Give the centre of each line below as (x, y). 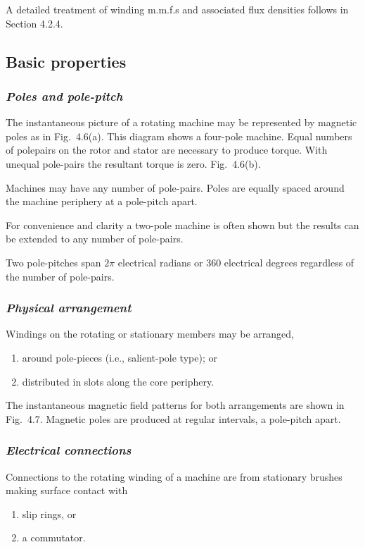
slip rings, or (49, 514)
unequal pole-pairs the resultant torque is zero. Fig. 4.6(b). (133, 163)
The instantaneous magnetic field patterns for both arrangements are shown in (175, 405)
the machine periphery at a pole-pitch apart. (102, 201)
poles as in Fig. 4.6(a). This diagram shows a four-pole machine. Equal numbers (179, 136)
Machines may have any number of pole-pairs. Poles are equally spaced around (175, 187)
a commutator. (54, 537)
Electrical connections (69, 450)
